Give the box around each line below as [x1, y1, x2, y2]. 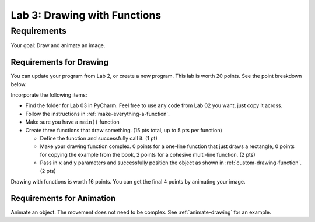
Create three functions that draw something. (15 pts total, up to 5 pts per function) [25, 126, 223, 133]
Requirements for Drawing [10, 57, 109, 67]
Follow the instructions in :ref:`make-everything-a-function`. [25, 110, 170, 117]
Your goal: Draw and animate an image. [10, 42, 106, 49]
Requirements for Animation [10, 193, 116, 203]
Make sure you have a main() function [25, 118, 120, 125]
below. [10, 80, 27, 87]
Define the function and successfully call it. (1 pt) [40, 135, 157, 142]
